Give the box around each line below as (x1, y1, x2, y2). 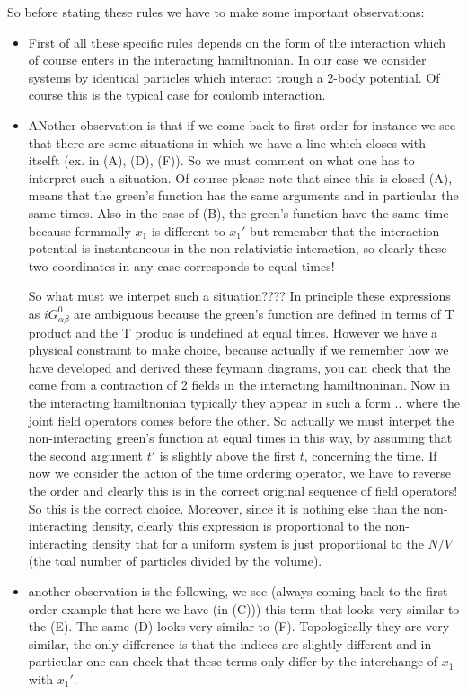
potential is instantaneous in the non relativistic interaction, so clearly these (28, 239, 447, 258)
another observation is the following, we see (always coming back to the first (28, 581, 448, 600)
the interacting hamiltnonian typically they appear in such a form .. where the (28, 393, 460, 412)
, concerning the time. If (304, 445, 437, 464)
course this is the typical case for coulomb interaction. (28, 85, 326, 104)
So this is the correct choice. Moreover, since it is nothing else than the (28, 498, 419, 517)
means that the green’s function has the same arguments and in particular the (28, 186, 459, 205)
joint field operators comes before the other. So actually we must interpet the (28, 410, 454, 429)
